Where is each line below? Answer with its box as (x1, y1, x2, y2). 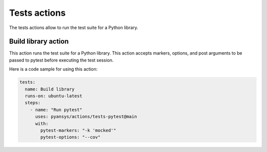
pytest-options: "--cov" (40, 134, 101, 140)
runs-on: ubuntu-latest (25, 93, 83, 98)
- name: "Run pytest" (30, 107, 83, 113)
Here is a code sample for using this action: (9, 66, 98, 72)
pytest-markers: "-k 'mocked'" (40, 127, 116, 133)
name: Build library (25, 86, 75, 92)
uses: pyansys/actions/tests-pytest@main (35, 114, 137, 120)
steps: (25, 100, 41, 106)
